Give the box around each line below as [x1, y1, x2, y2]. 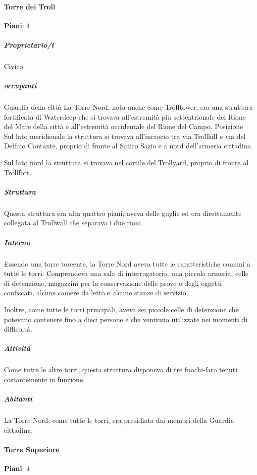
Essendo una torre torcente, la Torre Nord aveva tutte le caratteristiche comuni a [4, 258, 251, 269]
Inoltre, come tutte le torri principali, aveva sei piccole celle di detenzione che [4, 304, 239, 314]
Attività [4, 343, 31, 353]
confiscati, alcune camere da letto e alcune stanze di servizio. [4, 287, 188, 298]
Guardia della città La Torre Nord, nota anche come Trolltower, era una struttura [4, 102, 253, 112]
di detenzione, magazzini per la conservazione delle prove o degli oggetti [4, 277, 222, 288]
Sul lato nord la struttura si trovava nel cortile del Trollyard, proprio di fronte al [4, 157, 249, 168]
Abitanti [4, 394, 32, 404]
